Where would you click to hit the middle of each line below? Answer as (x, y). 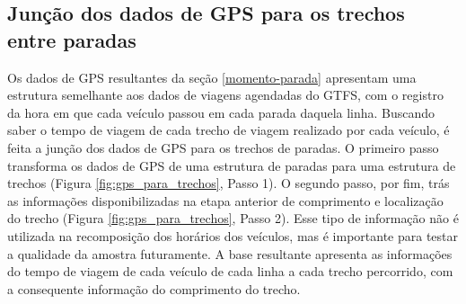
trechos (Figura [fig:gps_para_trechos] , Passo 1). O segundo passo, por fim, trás (229, 183)
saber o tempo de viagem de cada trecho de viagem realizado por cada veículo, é (229, 130)
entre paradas (72, 39)
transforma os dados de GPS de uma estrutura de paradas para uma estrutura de (232, 165)
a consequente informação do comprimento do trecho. (154, 288)
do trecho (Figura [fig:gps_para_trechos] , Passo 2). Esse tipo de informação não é (233, 218)
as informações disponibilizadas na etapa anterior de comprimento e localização (225, 200)
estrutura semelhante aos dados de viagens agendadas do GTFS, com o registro (225, 95)
